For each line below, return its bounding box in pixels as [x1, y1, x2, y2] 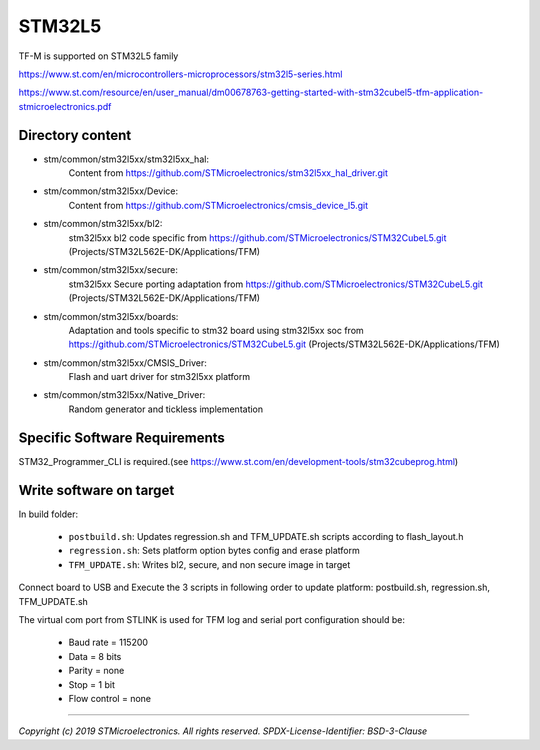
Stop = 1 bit [68, 678, 115, 690]
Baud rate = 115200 [68, 636, 149, 649]
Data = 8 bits [68, 650, 122, 662]
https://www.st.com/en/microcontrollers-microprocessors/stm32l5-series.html [18, 68, 344, 80]
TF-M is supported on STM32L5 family [18, 50, 179, 62]
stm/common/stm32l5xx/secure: [43, 264, 179, 276]
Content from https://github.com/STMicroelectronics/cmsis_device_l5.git [68, 199, 369, 211]
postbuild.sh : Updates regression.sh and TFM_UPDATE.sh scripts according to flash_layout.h [68, 531, 464, 543]
